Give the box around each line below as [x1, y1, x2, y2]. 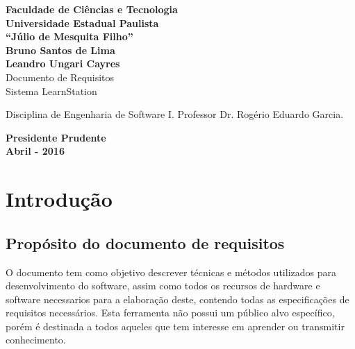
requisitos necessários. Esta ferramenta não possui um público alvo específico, [6, 305, 335, 320]
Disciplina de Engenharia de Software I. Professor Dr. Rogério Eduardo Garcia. [6, 107, 344, 121]
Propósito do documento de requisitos [6, 232, 285, 253]
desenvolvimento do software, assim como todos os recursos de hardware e [6, 278, 320, 293]
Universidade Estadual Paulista [6, 15, 159, 30]
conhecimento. [6, 332, 66, 347]
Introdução [6, 185, 113, 213]
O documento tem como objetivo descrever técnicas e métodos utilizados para [6, 264, 336, 279]
